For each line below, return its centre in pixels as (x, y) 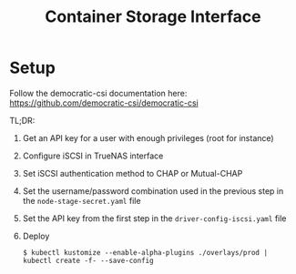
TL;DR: (22, 120)
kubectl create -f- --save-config (88, 260)
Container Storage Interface (153, 17)
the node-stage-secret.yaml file (82, 200)
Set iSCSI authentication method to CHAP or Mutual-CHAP (133, 173)
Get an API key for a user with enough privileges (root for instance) (148, 137)
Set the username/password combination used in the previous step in (153, 191)
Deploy (36, 236)
